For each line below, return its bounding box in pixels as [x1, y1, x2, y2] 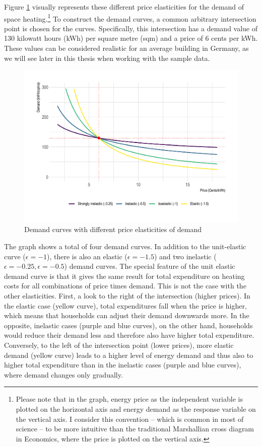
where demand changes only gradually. [4, 369, 123, 380]
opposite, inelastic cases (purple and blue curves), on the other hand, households [4, 320, 253, 330]
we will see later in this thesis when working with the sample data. [4, 52, 210, 63]
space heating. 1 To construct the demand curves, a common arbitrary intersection [4, 12, 256, 24]
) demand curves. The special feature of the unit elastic [64, 261, 235, 271]
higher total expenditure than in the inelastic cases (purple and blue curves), [4, 359, 241, 370]
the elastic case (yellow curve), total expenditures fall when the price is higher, [4, 300, 247, 311]
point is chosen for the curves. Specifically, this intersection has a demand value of [4, 23, 258, 33]
